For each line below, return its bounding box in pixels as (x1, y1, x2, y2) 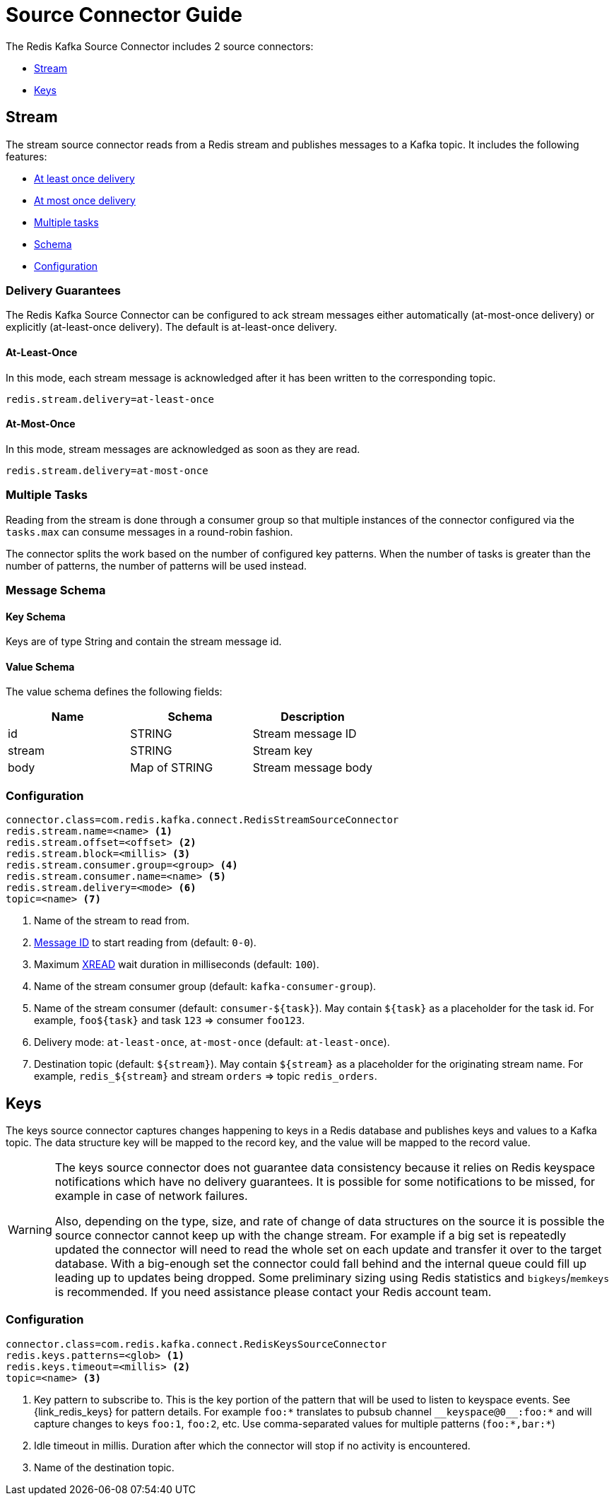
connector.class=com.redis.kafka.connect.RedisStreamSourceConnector (6, 814, 399, 826)
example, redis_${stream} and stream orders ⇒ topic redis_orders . (34, 1070, 377, 1083)
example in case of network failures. (54, 1188, 248, 1203)
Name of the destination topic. (34, 1461, 175, 1473)
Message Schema (6, 582, 106, 597)
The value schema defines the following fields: (6, 685, 223, 698)
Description (281, 710, 345, 724)
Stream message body (252, 760, 373, 775)
